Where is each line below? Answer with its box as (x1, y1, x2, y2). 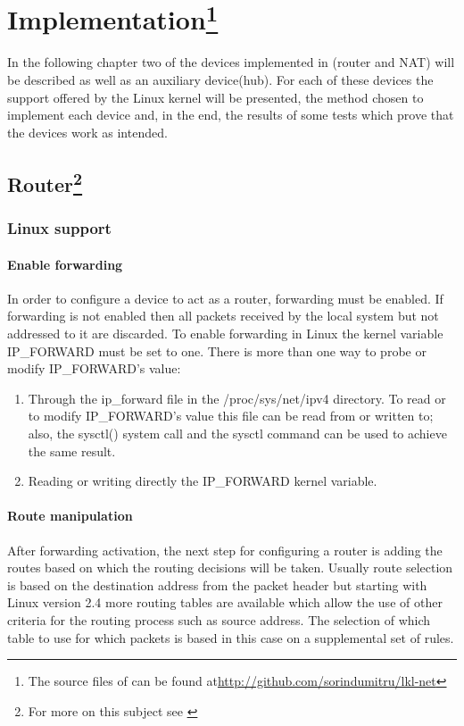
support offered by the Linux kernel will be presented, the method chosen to (7, 88, 424, 106)
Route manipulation (7, 506, 133, 525)
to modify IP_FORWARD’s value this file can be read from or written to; (28, 406, 434, 425)
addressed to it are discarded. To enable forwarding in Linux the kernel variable (7, 324, 443, 343)
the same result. (28, 441, 116, 460)
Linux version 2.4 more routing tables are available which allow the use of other (7, 593, 443, 612)
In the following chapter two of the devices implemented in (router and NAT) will (7, 53, 455, 71)
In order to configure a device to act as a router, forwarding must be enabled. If (7, 288, 443, 307)
